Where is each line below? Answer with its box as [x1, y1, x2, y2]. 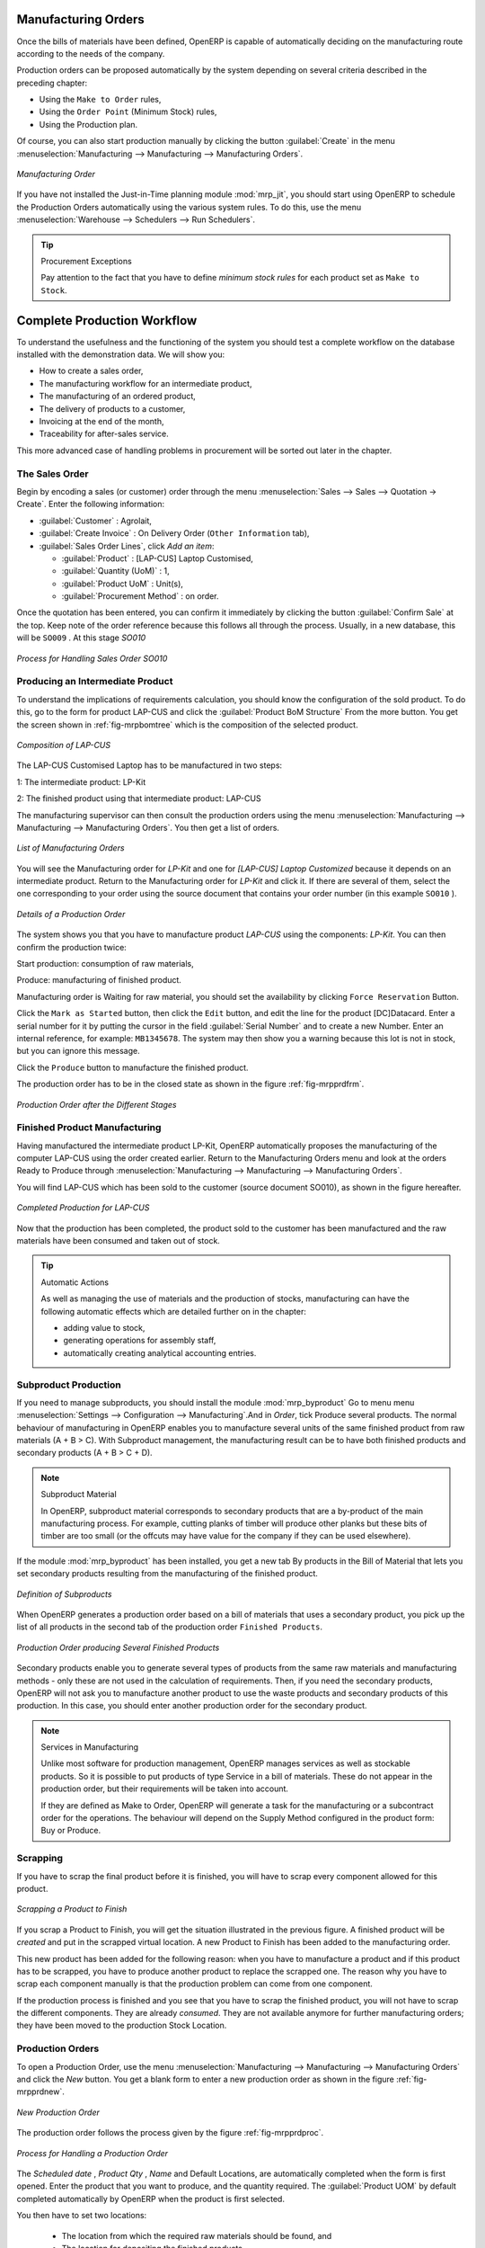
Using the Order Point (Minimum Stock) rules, [39, 106, 217, 117]
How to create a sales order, [39, 365, 144, 377]
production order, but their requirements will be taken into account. [40, 1783, 289, 1794]
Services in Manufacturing [40, 1742, 139, 1753]
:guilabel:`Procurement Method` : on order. [61, 591, 219, 602]
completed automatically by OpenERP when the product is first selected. [16, 2193, 285, 2204]
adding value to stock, [63, 1322, 145, 1333]
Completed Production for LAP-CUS [16, 1202, 150, 1213]
